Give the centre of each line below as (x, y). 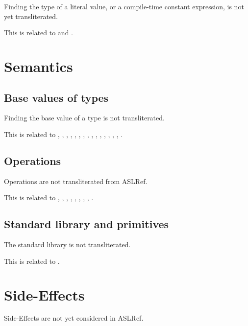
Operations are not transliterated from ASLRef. (76, 181)
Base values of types (56, 97)
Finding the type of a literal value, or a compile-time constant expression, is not (124, 6)
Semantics (38, 66)
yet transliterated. (31, 16)
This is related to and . (38, 33)
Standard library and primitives (87, 224)
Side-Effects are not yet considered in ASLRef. (74, 318)
